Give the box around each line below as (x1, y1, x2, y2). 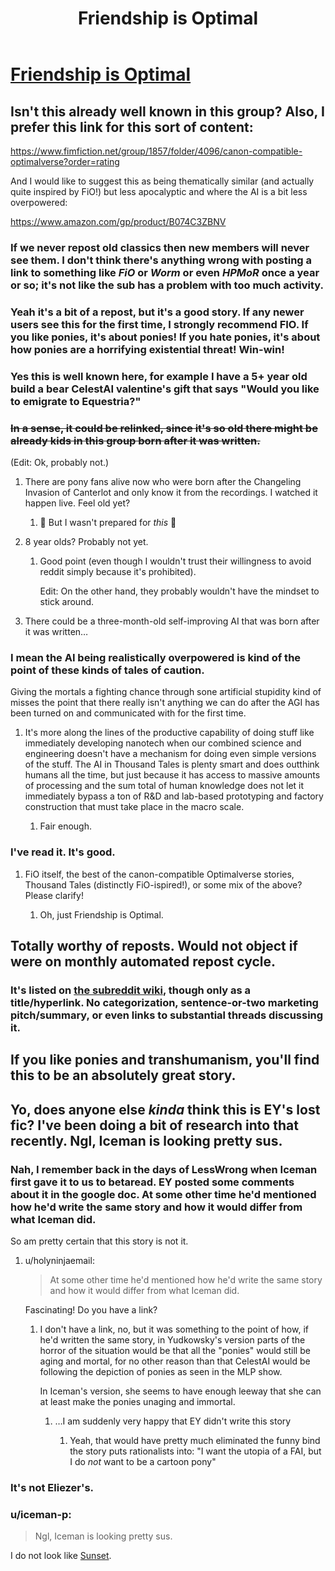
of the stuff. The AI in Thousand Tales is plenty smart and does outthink (24, 758, 320, 771)
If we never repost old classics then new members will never (10, 240, 310, 254)
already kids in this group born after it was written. (10, 433, 261, 447)
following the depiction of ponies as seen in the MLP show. (39, 1366, 283, 1378)
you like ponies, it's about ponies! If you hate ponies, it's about (10, 330, 321, 344)
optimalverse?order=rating (10, 156, 120, 167)
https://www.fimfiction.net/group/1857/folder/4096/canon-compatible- (10, 145, 303, 157)
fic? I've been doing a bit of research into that (10, 1117, 299, 1134)
